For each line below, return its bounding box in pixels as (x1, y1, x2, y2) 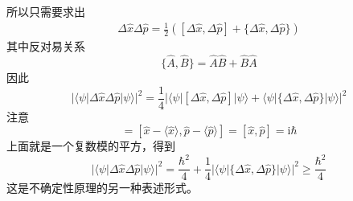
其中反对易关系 (6, 38, 85, 55)
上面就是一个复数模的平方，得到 (6, 137, 175, 154)
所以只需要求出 (6, 3, 85, 19)
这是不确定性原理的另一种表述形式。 (6, 179, 198, 196)
